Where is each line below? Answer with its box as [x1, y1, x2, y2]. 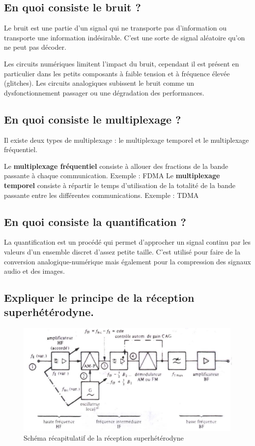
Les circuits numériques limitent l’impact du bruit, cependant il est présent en [4, 58, 239, 68]
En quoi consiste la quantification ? [4, 214, 186, 229]
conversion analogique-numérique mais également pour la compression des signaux [4, 256, 251, 266]
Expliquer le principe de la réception [4, 290, 195, 305]
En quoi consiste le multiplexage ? [4, 111, 181, 127]
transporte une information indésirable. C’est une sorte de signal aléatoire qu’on [4, 32, 245, 42]
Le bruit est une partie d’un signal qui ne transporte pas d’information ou [4, 23, 227, 33]
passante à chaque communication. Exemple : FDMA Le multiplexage [4, 170, 220, 181]
